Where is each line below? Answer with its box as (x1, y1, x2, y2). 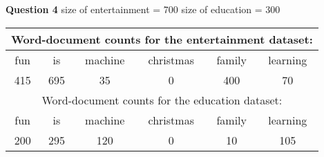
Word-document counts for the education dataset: (41, 91, 283, 108)
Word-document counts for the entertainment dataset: (11, 30, 313, 47)
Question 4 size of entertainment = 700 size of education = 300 (6, 2, 280, 16)
